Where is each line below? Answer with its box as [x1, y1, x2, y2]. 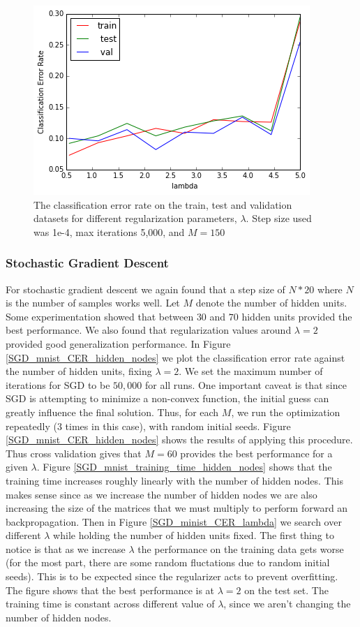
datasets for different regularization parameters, [33, 211, 237, 226]
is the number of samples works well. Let [6, 295, 180, 310]
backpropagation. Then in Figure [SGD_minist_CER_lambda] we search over [6, 514, 342, 529]
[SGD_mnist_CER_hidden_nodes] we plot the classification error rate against [6, 350, 345, 364]
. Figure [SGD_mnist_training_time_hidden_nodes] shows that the [36, 459, 332, 474]
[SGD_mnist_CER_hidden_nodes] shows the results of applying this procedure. [6, 432, 353, 447]
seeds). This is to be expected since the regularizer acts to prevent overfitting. [6, 569, 338, 584]
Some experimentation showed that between [6, 309, 194, 323]
